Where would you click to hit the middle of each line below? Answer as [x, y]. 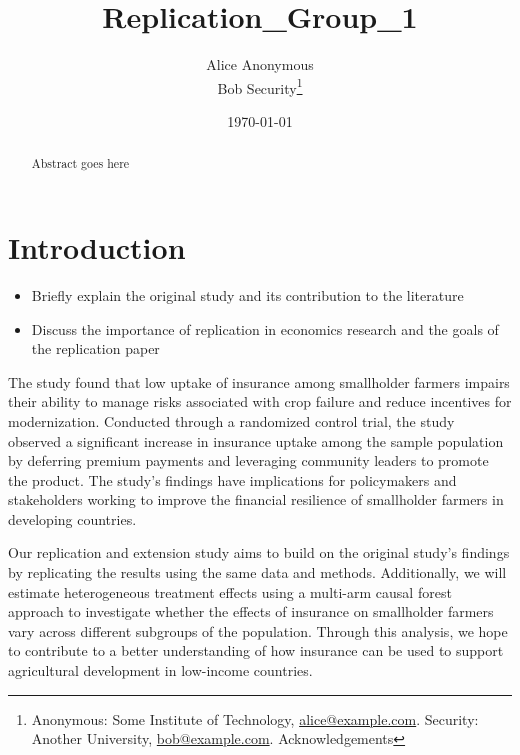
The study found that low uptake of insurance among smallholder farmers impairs [259, 381]
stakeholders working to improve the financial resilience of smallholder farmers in [256, 499]
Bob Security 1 [260, 86]
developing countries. [72, 518]
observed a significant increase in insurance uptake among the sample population [256, 440]
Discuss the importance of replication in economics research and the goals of [265, 328]
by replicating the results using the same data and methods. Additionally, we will [257, 572]
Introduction [97, 247]
